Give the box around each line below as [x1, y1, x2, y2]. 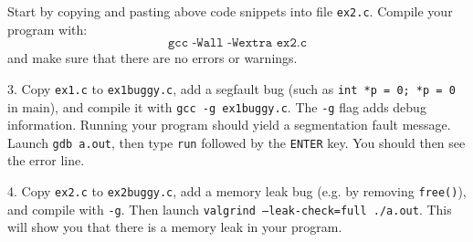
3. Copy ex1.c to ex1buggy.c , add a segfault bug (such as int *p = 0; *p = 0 [7, 79, 456, 98]
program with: [7, 19, 88, 38]
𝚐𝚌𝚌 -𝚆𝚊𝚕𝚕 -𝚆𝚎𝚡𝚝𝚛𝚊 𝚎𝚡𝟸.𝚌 [167, 37, 308, 50]
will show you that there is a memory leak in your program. [7, 217, 342, 237]
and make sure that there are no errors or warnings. [7, 48, 298, 68]
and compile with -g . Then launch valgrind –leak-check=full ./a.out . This [7, 199, 452, 218]
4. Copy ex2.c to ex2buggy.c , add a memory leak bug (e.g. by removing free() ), [7, 182, 467, 200]
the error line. [7, 151, 85, 170]
